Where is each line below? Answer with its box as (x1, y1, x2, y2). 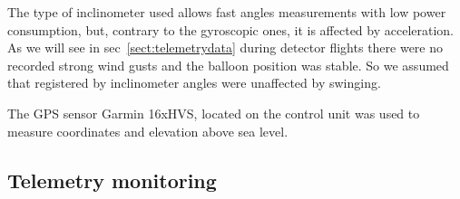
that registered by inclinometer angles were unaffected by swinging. (7, 73, 381, 92)
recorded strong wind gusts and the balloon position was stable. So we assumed (7, 55, 449, 74)
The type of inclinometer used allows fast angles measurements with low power (7, 3, 446, 21)
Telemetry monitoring (7, 166, 217, 194)
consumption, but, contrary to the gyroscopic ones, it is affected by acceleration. (7, 20, 454, 39)
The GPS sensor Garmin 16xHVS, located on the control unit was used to (7, 103, 420, 122)
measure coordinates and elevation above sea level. (7, 121, 289, 140)
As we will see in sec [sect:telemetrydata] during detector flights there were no (7, 38, 444, 57)
